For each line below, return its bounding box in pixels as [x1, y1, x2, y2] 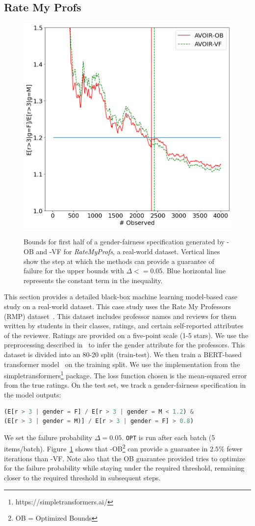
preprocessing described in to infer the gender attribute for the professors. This [4, 340, 245, 350]
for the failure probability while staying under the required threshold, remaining [4, 463, 245, 473]
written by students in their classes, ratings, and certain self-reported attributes [4, 320, 244, 331]
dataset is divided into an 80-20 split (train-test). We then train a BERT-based [4, 349, 242, 360]
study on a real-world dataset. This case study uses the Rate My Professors [4, 301, 231, 312]
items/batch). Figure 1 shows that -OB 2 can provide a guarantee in [4, 442, 208, 454]
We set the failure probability [4, 432, 93, 442]
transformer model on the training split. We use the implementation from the [4, 359, 240, 369]
